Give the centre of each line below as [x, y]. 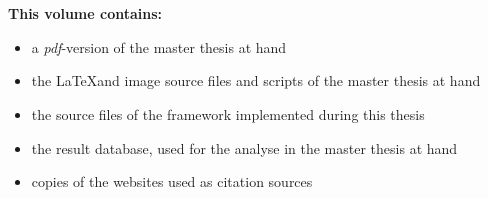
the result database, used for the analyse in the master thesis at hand [244, 147]
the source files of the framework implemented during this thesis [228, 113]
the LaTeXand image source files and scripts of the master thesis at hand [256, 80]
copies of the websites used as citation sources [172, 181]
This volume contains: [85, 13]
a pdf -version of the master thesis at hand [159, 46]
